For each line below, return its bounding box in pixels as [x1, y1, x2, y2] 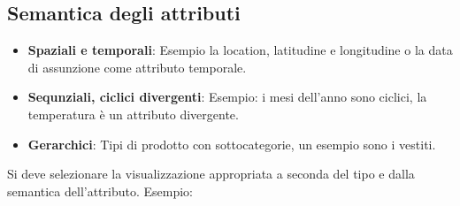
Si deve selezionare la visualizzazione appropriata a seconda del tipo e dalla [7, 164, 415, 183]
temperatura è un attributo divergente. [27, 104, 239, 123]
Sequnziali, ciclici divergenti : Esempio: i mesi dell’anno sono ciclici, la [27, 88, 427, 106]
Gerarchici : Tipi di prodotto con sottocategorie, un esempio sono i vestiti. [27, 134, 436, 153]
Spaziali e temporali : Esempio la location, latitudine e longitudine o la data [27, 41, 453, 59]
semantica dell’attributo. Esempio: [7, 181, 194, 200]
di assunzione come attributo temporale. [27, 57, 247, 76]
